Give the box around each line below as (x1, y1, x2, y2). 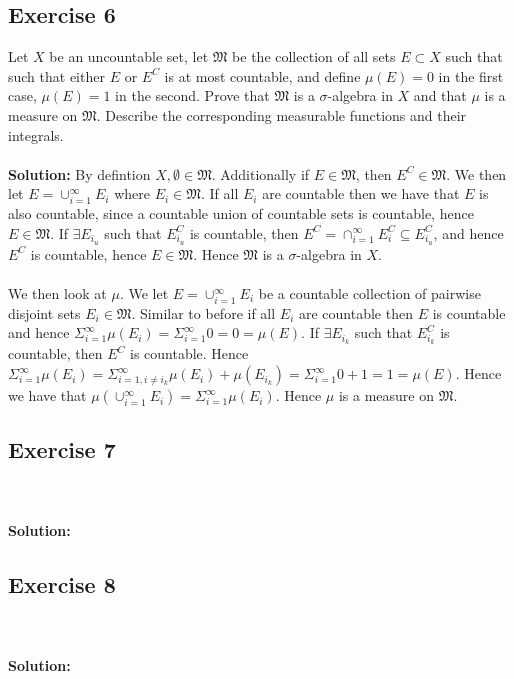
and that (413, 85, 467, 106)
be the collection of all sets (232, 46, 396, 67)
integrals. (8, 124, 64, 145)
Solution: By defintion (8, 163, 151, 184)
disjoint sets (8, 302, 81, 323)
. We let (119, 283, 169, 304)
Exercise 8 (8, 569, 116, 600)
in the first (438, 65, 504, 86)
